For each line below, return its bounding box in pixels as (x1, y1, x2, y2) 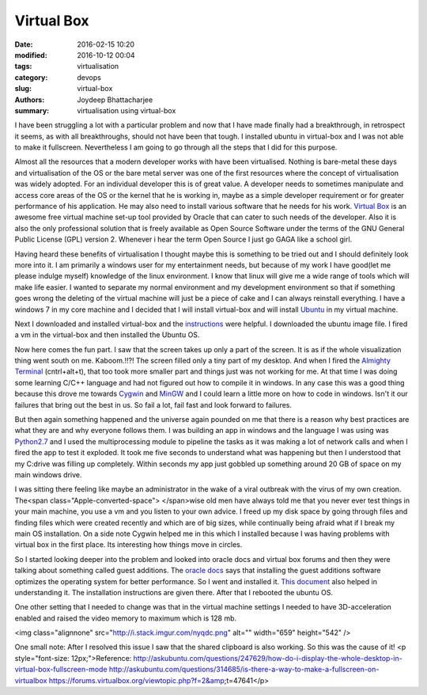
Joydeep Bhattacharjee (77, 95, 153, 104)
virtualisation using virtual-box (77, 105, 176, 115)
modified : (14, 50, 47, 59)
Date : (14, 40, 33, 49)
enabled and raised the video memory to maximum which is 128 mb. (14, 613, 237, 623)
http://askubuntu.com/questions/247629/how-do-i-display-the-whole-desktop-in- (133, 653, 402, 663)
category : (14, 72, 48, 82)
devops (77, 72, 102, 82)
